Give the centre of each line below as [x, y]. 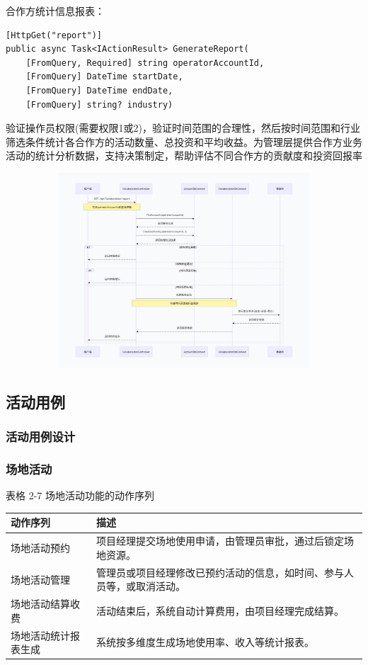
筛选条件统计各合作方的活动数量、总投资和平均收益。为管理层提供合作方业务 [184, 141]
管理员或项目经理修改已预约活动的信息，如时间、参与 [220, 572]
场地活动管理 [40, 579]
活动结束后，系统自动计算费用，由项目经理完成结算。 [220, 610]
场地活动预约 [40, 548]
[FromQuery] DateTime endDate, [99, 90]
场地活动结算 [40, 604]
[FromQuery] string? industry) [99, 104]
